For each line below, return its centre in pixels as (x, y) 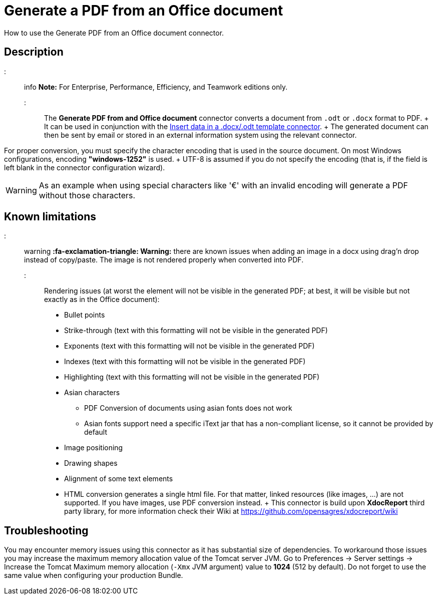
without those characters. (87, 195)
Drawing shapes (91, 463)
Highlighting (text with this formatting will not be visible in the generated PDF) (192, 377)
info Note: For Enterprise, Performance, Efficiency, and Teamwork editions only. (156, 87)
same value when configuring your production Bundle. (94, 575)
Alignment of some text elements (119, 479)
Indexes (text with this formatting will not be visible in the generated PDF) (185, 362)
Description (34, 52)
